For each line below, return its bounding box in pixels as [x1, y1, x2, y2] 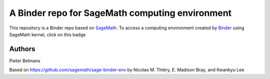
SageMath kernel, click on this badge [9, 31, 86, 37]
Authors [9, 45, 35, 53]
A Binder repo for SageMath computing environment [9, 7, 232, 18]
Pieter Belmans [9, 58, 40, 64]
